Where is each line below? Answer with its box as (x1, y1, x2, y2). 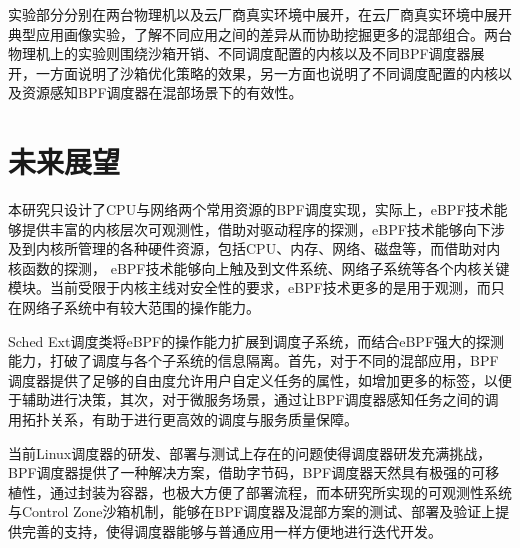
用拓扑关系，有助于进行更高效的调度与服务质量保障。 (8, 409, 358, 430)
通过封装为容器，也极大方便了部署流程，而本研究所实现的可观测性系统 (49, 481, 512, 502)
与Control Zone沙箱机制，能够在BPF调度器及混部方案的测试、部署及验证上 (8, 501, 496, 522)
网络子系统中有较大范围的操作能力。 (21, 297, 260, 318)
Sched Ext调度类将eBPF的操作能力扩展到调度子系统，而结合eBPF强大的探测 (8, 330, 505, 351)
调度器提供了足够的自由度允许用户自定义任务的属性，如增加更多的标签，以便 (8, 369, 512, 390)
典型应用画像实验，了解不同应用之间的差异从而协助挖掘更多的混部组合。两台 (8, 23, 512, 44)
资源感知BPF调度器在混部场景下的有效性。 (21, 82, 303, 103)
